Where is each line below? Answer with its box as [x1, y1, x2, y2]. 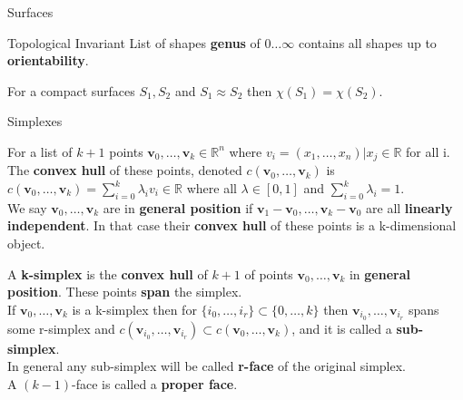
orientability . [7, 51, 89, 70]
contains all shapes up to [298, 33, 437, 52]
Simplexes [7, 112, 63, 131]
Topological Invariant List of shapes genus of [7, 33, 261, 52]
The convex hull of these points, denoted [7, 161, 242, 180]
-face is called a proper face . [72, 374, 238, 393]
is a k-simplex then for [72, 299, 197, 318]
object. [7, 234, 45, 252]
